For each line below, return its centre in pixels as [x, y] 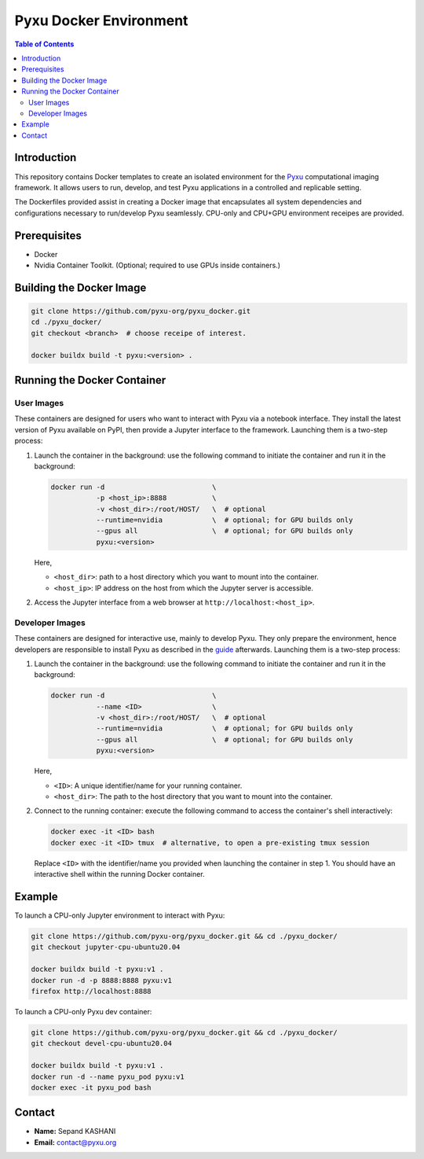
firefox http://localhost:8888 [91, 992]
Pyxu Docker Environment [101, 20]
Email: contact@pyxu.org [75, 1142]
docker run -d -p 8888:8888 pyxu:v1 [102, 980]
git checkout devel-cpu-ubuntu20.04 [102, 1043]
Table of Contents [44, 44]
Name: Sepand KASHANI [75, 1131]
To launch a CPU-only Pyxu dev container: [83, 1012]
